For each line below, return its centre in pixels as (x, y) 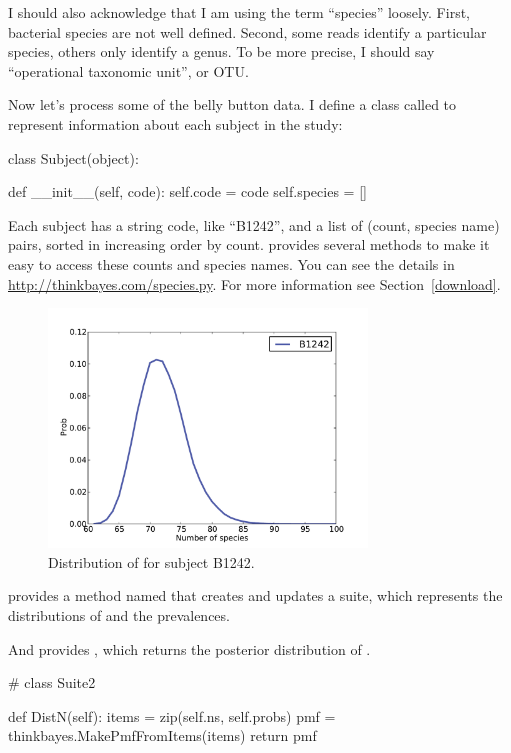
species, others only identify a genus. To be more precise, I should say (221, 51)
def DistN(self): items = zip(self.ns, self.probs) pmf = (172, 715)
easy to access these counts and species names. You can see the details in (231, 263)
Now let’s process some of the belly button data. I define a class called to (232, 104)
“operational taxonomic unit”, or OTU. (128, 70)
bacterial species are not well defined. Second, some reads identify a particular (247, 31)
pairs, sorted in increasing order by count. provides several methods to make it (249, 244)
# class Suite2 (52, 682)
